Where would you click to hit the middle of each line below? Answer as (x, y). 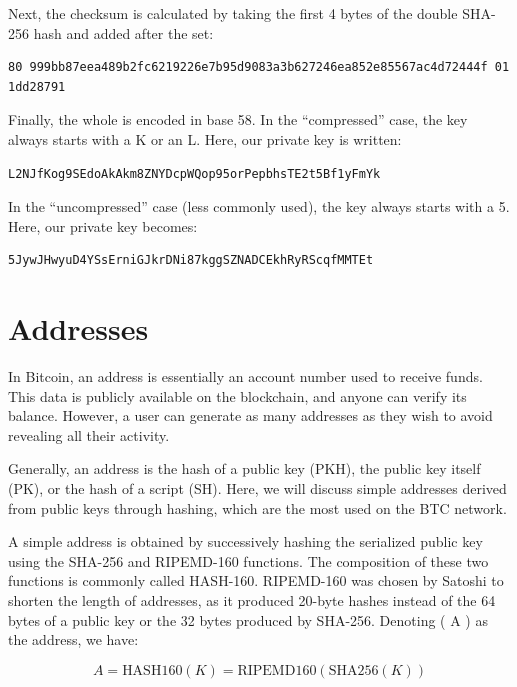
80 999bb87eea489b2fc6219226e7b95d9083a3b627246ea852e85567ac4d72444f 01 (259, 67)
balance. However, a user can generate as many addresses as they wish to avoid (250, 415)
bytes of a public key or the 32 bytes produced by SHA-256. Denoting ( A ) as (248, 619)
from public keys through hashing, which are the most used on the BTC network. (257, 507)
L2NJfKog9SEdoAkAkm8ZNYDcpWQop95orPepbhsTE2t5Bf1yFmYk (194, 173)
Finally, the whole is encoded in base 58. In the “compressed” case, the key (238, 119)
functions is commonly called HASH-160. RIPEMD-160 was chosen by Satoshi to (256, 580)
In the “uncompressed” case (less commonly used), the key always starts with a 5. (259, 206)
